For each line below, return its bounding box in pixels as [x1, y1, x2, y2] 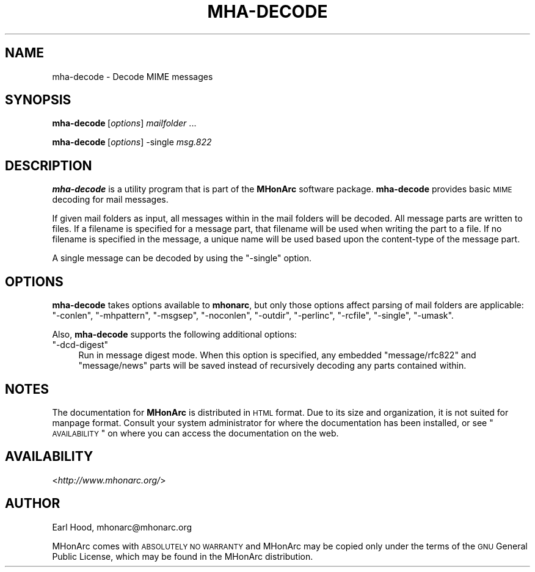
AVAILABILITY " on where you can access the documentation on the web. [52, 427, 339, 438]
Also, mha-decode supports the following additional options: [52, 329, 297, 340]
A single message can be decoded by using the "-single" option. [52, 253, 312, 264]
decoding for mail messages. [52, 194, 169, 205]
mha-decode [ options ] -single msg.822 [52, 137, 212, 148]
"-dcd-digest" [52, 339, 109, 350]
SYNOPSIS [5, 92, 71, 108]
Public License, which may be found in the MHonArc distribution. [52, 551, 313, 562]
